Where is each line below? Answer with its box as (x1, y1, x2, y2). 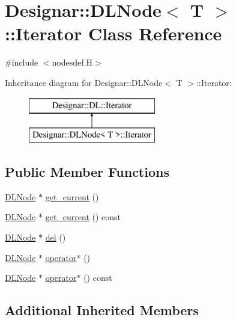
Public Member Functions (5, 162, 169, 181)
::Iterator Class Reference (5, 21, 222, 46)
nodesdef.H (52, 56, 92, 69)
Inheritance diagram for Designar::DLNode (5, 76, 163, 88)
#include (5, 56, 38, 69)
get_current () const (45, 211, 121, 223)
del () (45, 231, 66, 244)
